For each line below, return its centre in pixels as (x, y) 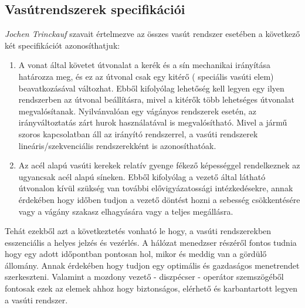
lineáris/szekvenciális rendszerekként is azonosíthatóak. (117, 145)
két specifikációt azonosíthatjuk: (62, 45)
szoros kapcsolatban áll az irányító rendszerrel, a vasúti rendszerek (138, 133)
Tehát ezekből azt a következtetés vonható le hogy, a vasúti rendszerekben (138, 231)
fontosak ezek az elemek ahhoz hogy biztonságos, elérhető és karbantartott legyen (151, 288)
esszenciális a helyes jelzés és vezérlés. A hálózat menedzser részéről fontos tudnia (151, 242)
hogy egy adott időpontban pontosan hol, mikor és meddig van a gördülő (136, 254)
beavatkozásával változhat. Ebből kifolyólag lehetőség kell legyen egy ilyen (151, 88)
